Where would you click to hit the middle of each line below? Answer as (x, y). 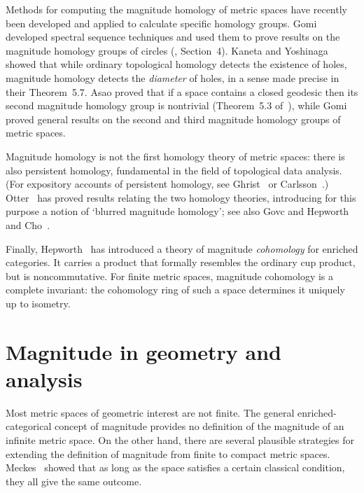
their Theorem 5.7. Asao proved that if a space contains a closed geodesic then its (182, 91)
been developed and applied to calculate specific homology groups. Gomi (161, 23)
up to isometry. (38, 303)
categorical (29, 426)
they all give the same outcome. (74, 481)
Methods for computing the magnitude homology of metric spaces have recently (176, 9)
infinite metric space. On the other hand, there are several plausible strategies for (180, 439)
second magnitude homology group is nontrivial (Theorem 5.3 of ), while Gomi (176, 105)
